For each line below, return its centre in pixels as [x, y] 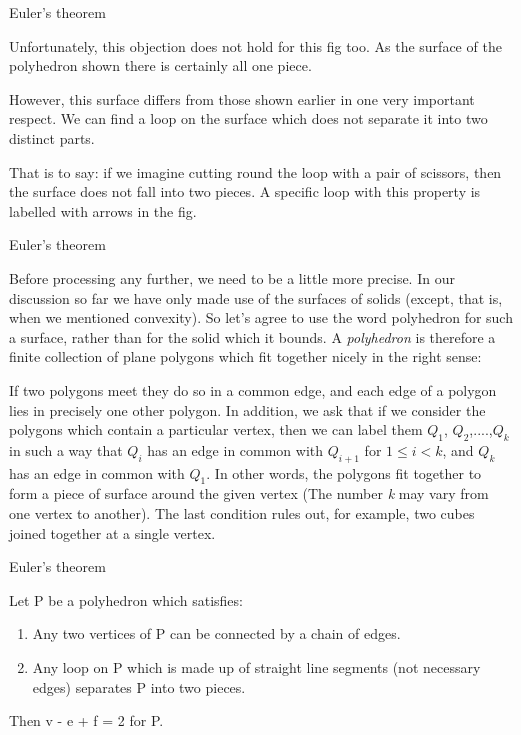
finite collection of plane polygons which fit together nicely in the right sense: [245, 356]
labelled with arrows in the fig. [103, 210]
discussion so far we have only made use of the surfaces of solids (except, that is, [256, 297]
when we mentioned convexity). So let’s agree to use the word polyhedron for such [261, 317]
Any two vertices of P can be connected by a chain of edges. [216, 633]
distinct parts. [52, 137]
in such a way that [66, 449]
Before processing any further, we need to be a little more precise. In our [232, 277]
